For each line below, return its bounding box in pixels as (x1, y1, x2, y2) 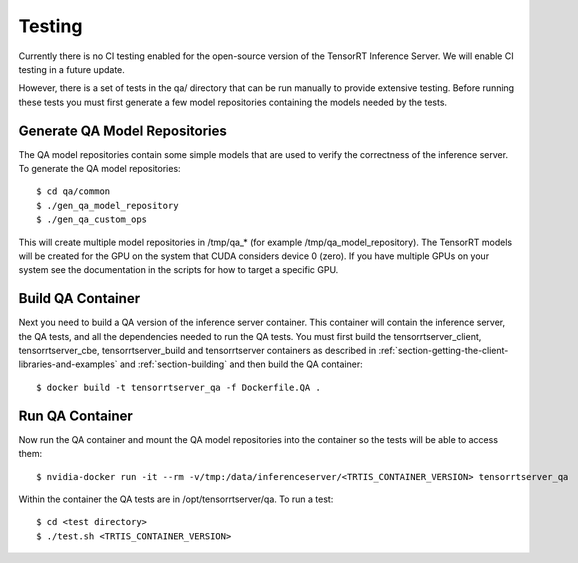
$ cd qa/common (36, 186, 111, 197)
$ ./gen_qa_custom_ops (36, 214, 148, 225)
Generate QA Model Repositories (18, 122, 227, 139)
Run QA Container (18, 407, 134, 424)
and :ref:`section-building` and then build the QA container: (120, 358, 364, 370)
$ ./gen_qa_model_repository (36, 200, 179, 211)
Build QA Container (18, 290, 140, 307)
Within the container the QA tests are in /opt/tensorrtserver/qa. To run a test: (18, 493, 334, 505)
